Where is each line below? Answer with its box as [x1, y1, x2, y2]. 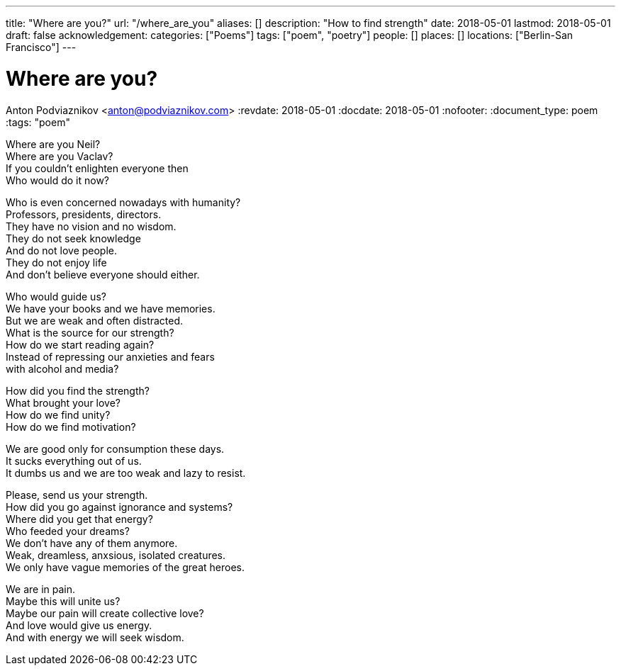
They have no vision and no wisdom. [6, 220, 177, 232]
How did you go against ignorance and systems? [6, 500, 233, 513]
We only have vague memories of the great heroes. [6, 560, 245, 573]
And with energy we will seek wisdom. [6, 631, 184, 643]
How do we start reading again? [6, 338, 155, 351]
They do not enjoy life [6, 256, 107, 269]
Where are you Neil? [6, 137, 101, 150]
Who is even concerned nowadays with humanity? [6, 196, 241, 208]
